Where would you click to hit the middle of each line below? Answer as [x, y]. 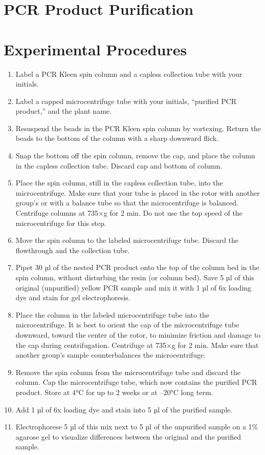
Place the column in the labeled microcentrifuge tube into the [113, 314]
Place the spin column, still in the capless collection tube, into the [119, 183]
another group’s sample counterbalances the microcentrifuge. [111, 355]
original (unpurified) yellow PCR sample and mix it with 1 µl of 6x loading [134, 287]
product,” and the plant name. [63, 111]
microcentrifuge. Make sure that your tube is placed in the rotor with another [138, 192]
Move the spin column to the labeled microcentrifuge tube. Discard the [127, 240]
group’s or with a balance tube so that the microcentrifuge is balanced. [127, 203]
